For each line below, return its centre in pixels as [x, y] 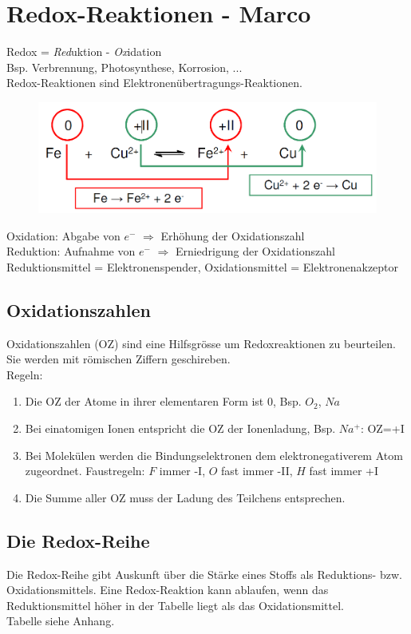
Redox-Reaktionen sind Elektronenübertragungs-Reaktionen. [154, 83]
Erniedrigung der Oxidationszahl [255, 251]
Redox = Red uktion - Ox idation [84, 52]
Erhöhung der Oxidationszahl [233, 235]
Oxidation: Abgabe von [63, 235]
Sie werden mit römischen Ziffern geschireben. [119, 359]
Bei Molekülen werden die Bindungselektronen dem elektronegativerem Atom [214, 455]
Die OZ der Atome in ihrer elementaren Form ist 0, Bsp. [163, 401]
